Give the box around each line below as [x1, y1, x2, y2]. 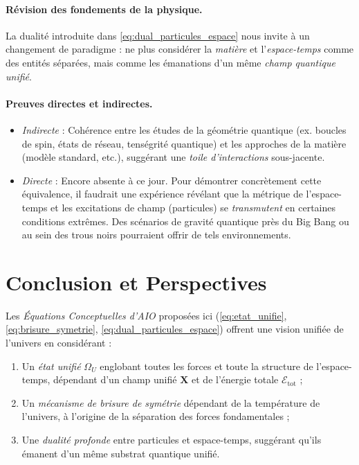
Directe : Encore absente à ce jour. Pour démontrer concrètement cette [21, 173, 322, 187]
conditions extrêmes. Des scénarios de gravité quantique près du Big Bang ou [21, 213, 349, 228]
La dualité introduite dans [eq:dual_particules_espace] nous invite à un [6, 28, 310, 42]
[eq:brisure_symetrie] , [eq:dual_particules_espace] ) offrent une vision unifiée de [6, 322, 344, 336]
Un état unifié [21, 358, 81, 373]
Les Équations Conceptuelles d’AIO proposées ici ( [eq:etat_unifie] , [6, 308, 287, 322]
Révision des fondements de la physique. [6, 1, 203, 16]
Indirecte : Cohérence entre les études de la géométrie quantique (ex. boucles [21, 122, 347, 137]
